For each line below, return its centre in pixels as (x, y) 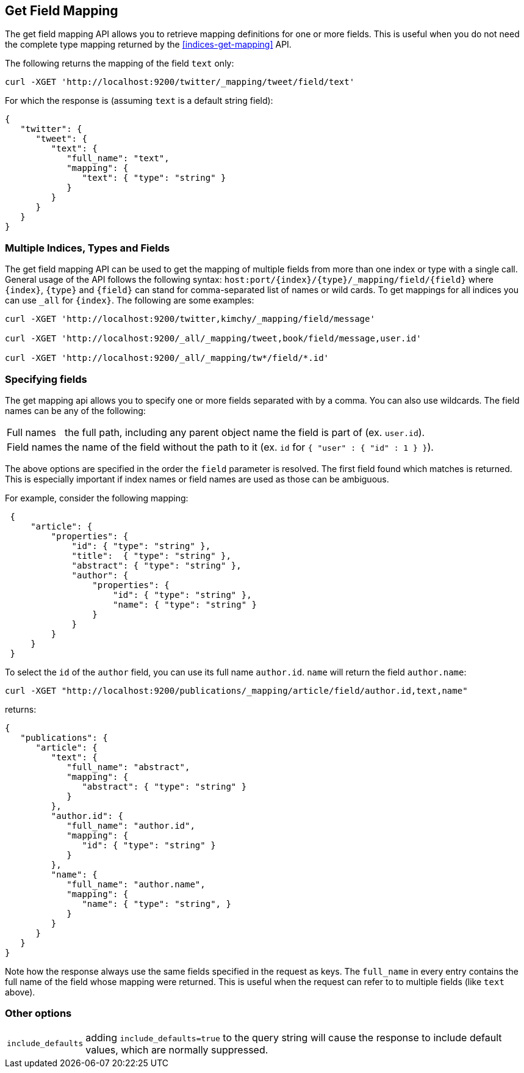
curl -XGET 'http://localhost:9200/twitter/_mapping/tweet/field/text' (180, 82)
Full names (31, 432)
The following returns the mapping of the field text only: (120, 64)
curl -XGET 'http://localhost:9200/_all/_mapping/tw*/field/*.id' (167, 358)
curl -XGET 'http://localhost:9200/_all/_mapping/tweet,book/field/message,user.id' (213, 339)
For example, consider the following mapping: (97, 498)
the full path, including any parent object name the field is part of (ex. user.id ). (245, 432)
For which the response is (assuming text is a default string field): (139, 101)
